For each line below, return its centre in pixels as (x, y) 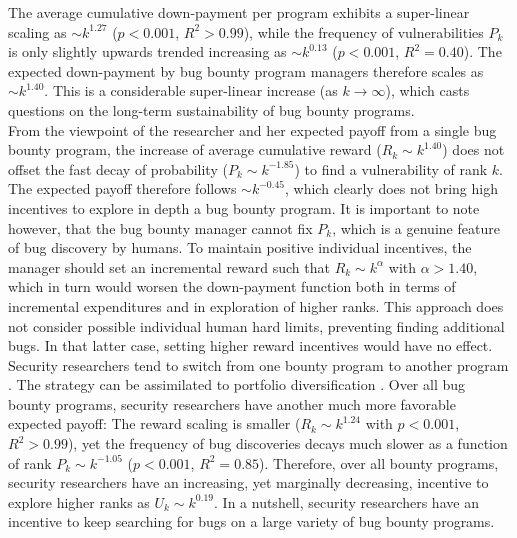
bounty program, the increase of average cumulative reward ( (195, 149)
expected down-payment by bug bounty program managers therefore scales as (246, 70)
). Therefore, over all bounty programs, (379, 462)
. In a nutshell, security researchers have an (346, 501)
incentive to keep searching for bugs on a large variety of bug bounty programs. (251, 521)
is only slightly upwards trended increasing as (147, 51)
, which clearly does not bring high (391, 188)
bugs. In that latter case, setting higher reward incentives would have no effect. (250, 345)
